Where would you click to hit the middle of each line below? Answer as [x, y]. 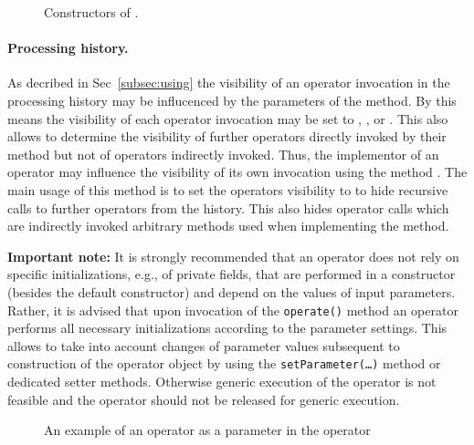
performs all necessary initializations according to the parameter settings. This [227, 328]
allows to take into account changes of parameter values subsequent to [204, 345]
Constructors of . [91, 12]
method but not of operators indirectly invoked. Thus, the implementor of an [223, 154]
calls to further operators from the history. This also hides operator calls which [228, 207]
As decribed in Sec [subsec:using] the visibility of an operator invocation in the [229, 83]
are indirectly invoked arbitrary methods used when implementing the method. [228, 226]
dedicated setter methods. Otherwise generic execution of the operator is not [222, 382]
